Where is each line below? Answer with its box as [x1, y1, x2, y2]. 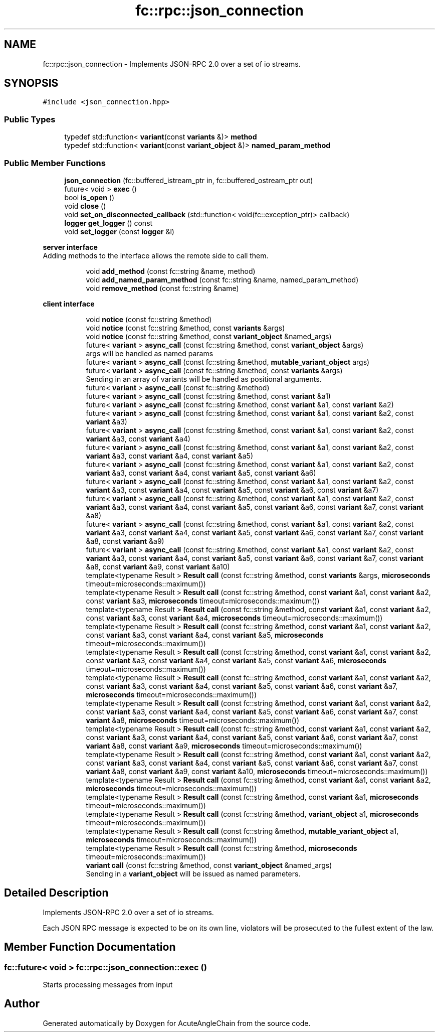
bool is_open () [64, 193, 115, 202]
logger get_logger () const [64, 218, 153, 227]
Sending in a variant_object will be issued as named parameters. [86, 869, 301, 878]
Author [4, 997, 40, 1010]
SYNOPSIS [4, 77, 59, 90]
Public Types [4, 114, 56, 124]
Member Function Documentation [4, 941, 176, 954]
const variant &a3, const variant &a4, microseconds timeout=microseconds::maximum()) [86, 613, 383, 622]
